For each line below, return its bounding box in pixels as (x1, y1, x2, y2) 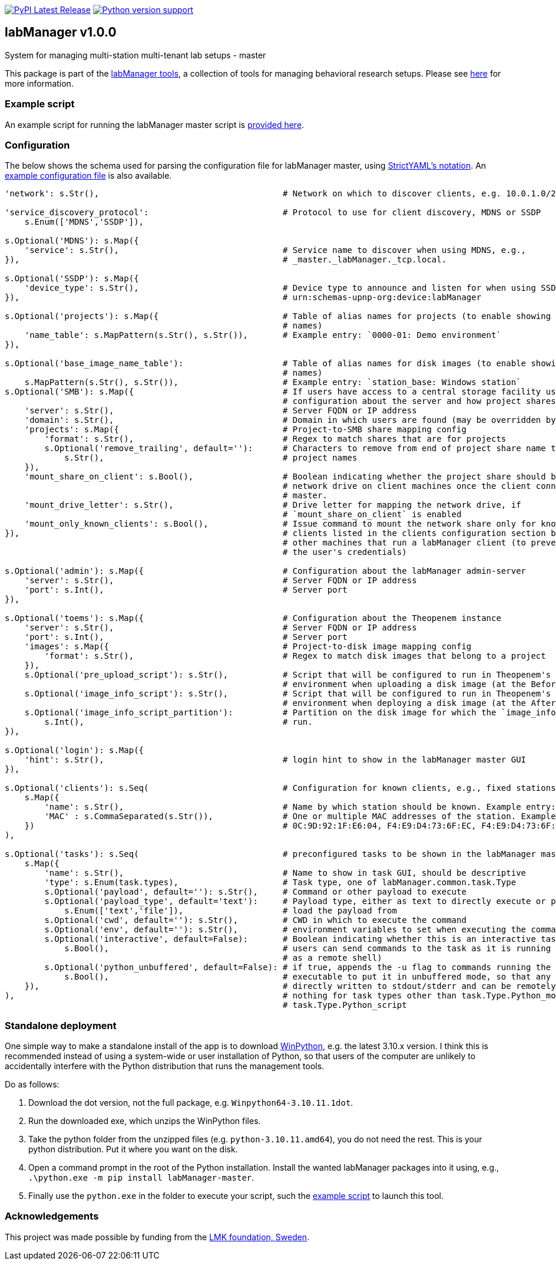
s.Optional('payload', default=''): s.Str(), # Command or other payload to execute (44, 887, 466, 897)
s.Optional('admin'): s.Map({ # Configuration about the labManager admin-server (5, 566, 527, 576)
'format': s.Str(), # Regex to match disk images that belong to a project (44, 651, 546, 661)
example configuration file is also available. (5, 170, 172, 181)
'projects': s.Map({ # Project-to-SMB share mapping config (24, 425, 466, 435)
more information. (5, 78, 74, 88)
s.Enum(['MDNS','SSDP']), (24, 217, 144, 227)
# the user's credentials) (283, 547, 407, 557)
